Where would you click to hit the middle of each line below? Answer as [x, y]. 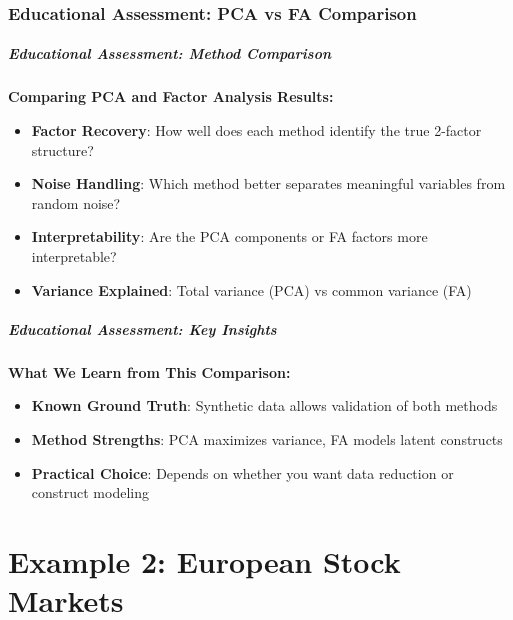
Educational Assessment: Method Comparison [170, 53]
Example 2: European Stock [204, 560]
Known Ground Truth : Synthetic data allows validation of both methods [264, 405]
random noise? [76, 202]
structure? [62, 149]
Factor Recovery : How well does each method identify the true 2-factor [256, 130]
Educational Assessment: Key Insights [142, 328]
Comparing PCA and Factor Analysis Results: [171, 96]
